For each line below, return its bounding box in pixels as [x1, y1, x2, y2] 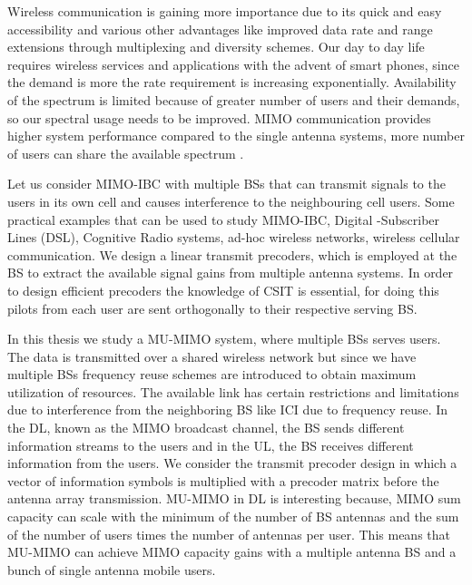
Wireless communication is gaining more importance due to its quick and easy [7, 2, 442, 20]
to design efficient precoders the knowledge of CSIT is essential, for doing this [7, 280, 439, 299]
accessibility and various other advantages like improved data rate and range [7, 19, 433, 38]
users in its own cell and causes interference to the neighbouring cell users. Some [7, 191, 455, 210]
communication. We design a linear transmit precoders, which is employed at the [7, 245, 457, 264]
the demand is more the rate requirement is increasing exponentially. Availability [7, 73, 457, 92]
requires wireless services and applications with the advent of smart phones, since [7, 54, 459, 73]
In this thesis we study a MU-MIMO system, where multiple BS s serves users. [7, 329, 441, 348]
